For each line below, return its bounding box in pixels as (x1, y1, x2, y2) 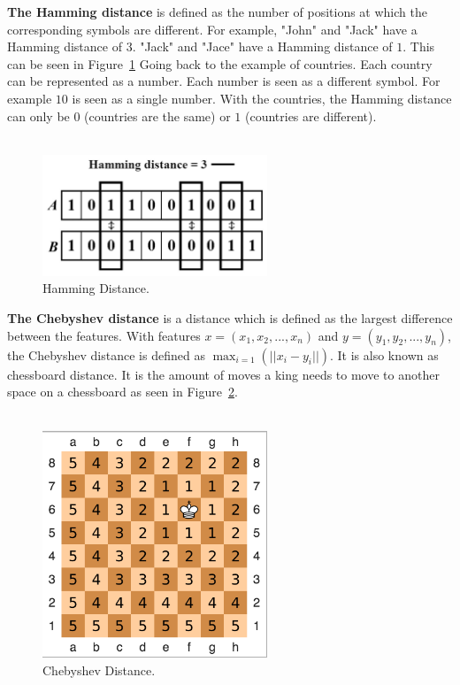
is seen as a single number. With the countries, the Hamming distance (72, 89, 452, 107)
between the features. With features (7, 326, 201, 344)
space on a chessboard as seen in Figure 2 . (7, 382, 238, 401)
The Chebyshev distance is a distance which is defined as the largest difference (7, 309, 453, 327)
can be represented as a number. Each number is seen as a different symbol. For (7, 72, 441, 90)
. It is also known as (330, 345, 439, 364)
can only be (7, 106, 70, 125)
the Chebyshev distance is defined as (7, 345, 205, 364)
